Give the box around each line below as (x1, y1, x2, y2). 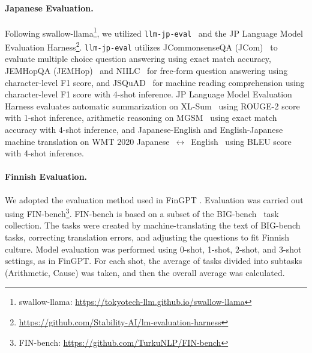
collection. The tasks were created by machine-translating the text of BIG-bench (5, 219, 301, 232)
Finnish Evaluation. (5, 170, 88, 183)
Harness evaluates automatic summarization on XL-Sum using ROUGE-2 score (5, 99, 300, 112)
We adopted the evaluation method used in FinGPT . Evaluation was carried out (5, 193, 304, 206)
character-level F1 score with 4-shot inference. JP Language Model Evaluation (5, 88, 292, 100)
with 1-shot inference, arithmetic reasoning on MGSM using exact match (5, 111, 277, 124)
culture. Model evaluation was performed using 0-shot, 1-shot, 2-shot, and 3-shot (5, 242, 302, 255)
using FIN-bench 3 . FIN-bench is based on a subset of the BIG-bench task (5, 206, 279, 219)
